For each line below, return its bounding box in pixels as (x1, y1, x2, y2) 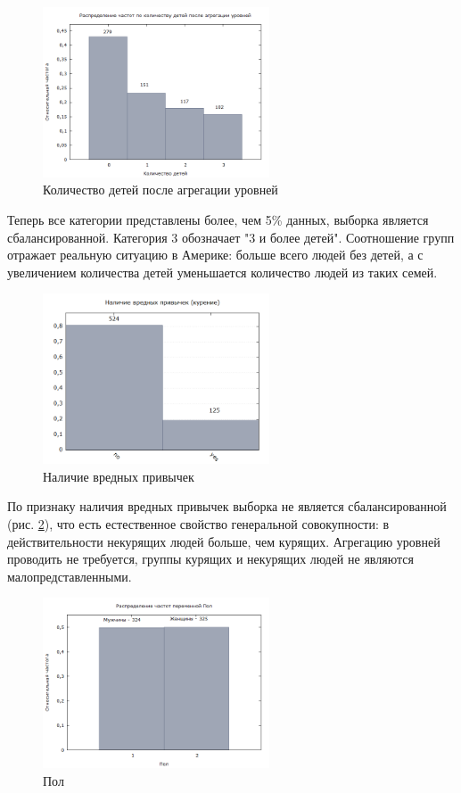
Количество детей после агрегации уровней (43, 180, 278, 199)
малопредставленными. (7, 566, 132, 585)
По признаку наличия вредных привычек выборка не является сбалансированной (7, 497, 447, 516)
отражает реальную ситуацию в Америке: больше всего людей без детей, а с (7, 245, 424, 264)
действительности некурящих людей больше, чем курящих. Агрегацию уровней (7, 532, 440, 550)
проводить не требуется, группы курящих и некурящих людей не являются (7, 549, 414, 568)
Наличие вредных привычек (43, 467, 194, 485)
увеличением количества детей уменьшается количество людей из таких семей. (7, 262, 438, 281)
